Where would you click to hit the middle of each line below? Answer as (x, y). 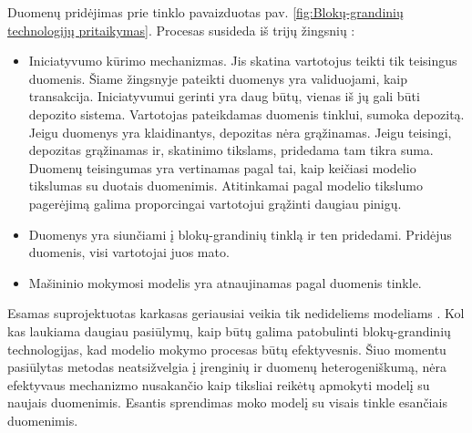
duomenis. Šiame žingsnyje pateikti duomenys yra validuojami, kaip (218, 78)
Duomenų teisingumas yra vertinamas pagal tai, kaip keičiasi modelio (222, 167)
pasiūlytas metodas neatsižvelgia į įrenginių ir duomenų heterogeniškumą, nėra (227, 367)
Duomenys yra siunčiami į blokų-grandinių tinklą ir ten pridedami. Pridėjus (240, 234)
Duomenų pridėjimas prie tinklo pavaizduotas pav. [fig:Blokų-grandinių (205, 12)
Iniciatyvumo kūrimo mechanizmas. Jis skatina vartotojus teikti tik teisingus (243, 61)
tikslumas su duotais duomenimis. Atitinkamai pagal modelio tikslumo (226, 186)
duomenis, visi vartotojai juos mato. (129, 252)
